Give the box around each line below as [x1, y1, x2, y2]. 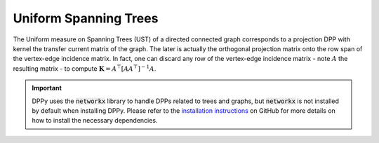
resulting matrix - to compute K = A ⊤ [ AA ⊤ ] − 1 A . [13, 64, 157, 73]
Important [32, 84, 62, 93]
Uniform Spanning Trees [13, 11, 159, 26]
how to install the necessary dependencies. [32, 116, 158, 125]
